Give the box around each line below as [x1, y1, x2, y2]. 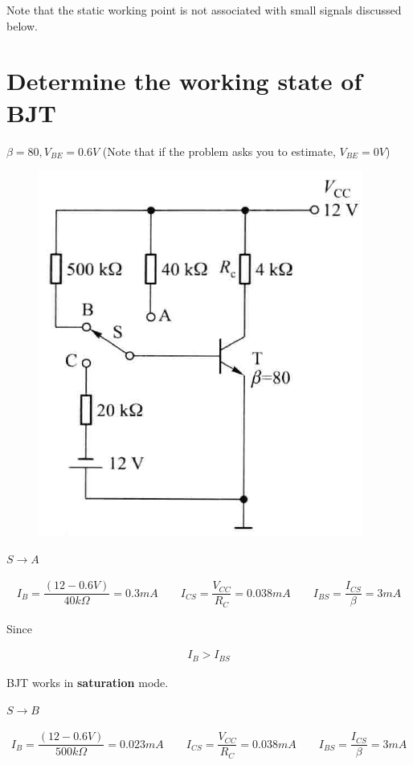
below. [6, 17, 38, 34]
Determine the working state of [6, 64, 362, 97]
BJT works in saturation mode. [6, 673, 169, 690]
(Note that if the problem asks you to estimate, [102, 142, 336, 159]
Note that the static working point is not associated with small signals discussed [6, 2, 402, 18]
